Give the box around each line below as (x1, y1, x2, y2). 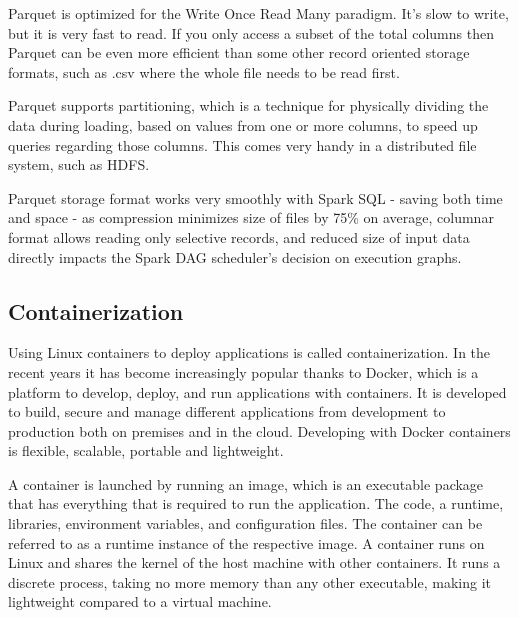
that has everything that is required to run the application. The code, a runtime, (8, 493, 504, 514)
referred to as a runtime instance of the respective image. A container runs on (8, 532, 485, 553)
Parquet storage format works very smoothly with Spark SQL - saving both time (8, 187, 503, 208)
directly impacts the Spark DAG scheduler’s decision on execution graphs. (8, 246, 462, 267)
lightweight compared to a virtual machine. (8, 591, 272, 612)
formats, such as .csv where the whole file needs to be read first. (8, 61, 400, 82)
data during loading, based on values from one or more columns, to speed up (8, 114, 478, 135)
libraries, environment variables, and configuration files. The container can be (8, 513, 483, 534)
